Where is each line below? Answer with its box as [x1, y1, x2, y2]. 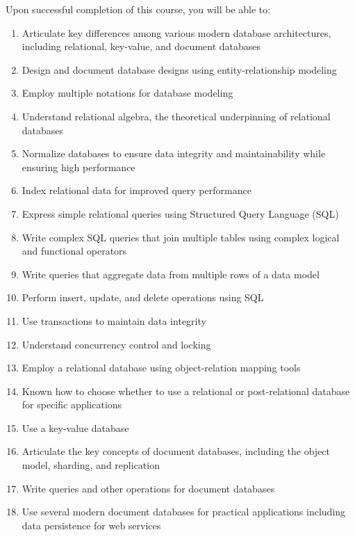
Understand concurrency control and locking [22, 337, 211, 351]
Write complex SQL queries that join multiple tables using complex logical [22, 230, 340, 244]
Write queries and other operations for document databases [22, 481, 275, 495]
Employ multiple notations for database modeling [22, 86, 233, 100]
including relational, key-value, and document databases [22, 39, 261, 54]
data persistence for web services [22, 518, 161, 532]
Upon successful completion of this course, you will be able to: [6, 2, 271, 16]
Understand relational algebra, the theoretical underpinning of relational [22, 109, 331, 123]
